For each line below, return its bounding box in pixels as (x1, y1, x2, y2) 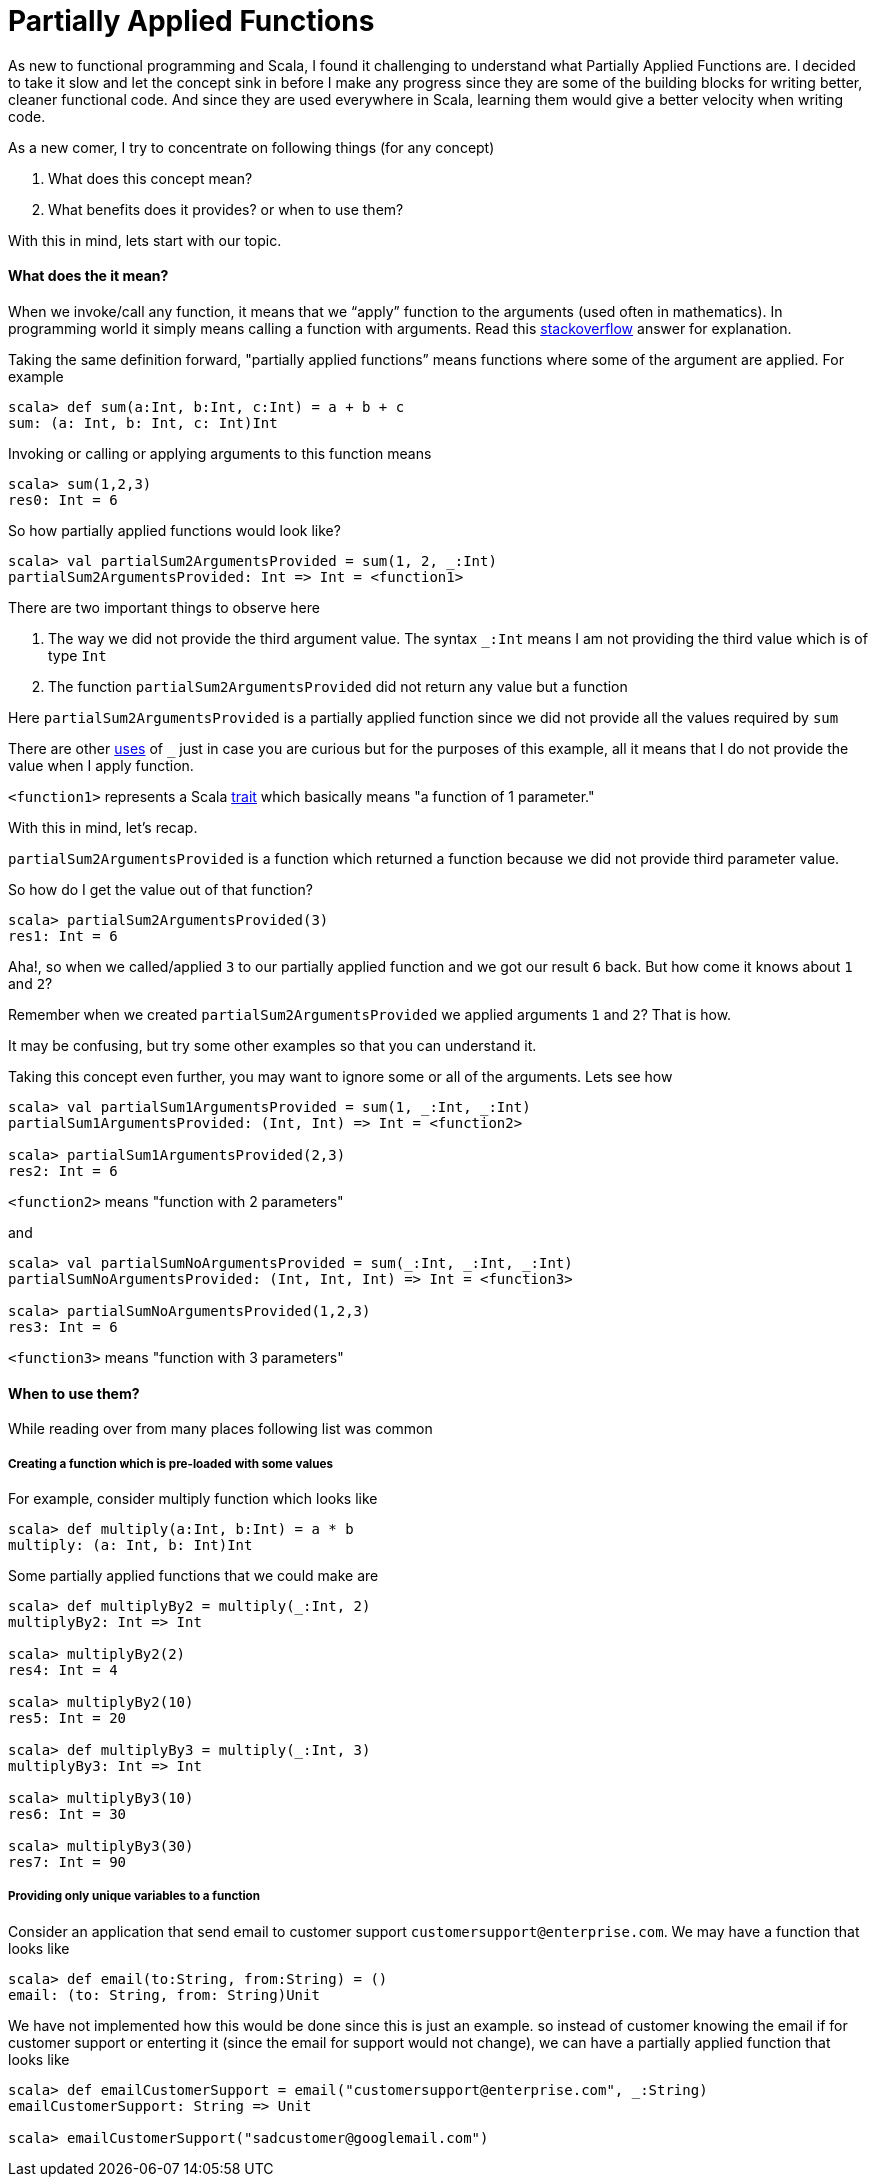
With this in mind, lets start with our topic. (8, 231, 282, 249)
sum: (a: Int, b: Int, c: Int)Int (8, 414, 278, 431)
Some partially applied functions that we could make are (8, 1566, 379, 1584)
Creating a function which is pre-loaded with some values (8, 1456, 333, 1471)
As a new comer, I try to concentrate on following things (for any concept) (8, 138, 495, 156)
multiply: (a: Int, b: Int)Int (8, 1536, 253, 1553)
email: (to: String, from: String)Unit (8, 1986, 320, 2003)
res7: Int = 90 (8, 1853, 127, 1870)
